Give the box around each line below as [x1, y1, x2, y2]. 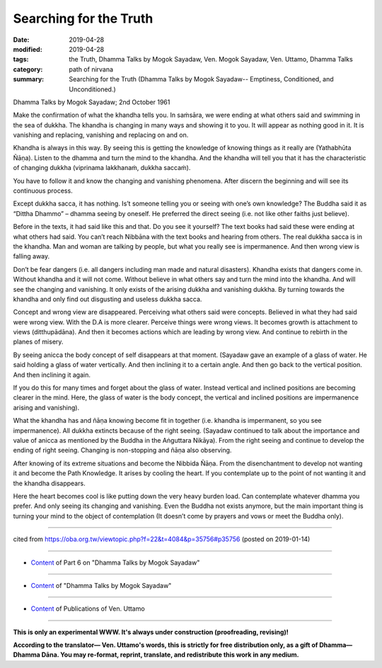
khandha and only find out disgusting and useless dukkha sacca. [13, 295, 202, 303]
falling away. [13, 252, 50, 261]
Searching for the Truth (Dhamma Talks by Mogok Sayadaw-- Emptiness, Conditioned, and [69, 75, 334, 84]
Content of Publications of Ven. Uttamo [30, 604, 145, 613]
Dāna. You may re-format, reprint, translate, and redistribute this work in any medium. [41, 650, 300, 659]
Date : [13, 35, 30, 44]
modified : [13, 45, 42, 53]
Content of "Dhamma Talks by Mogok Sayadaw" [30, 581, 172, 589]
